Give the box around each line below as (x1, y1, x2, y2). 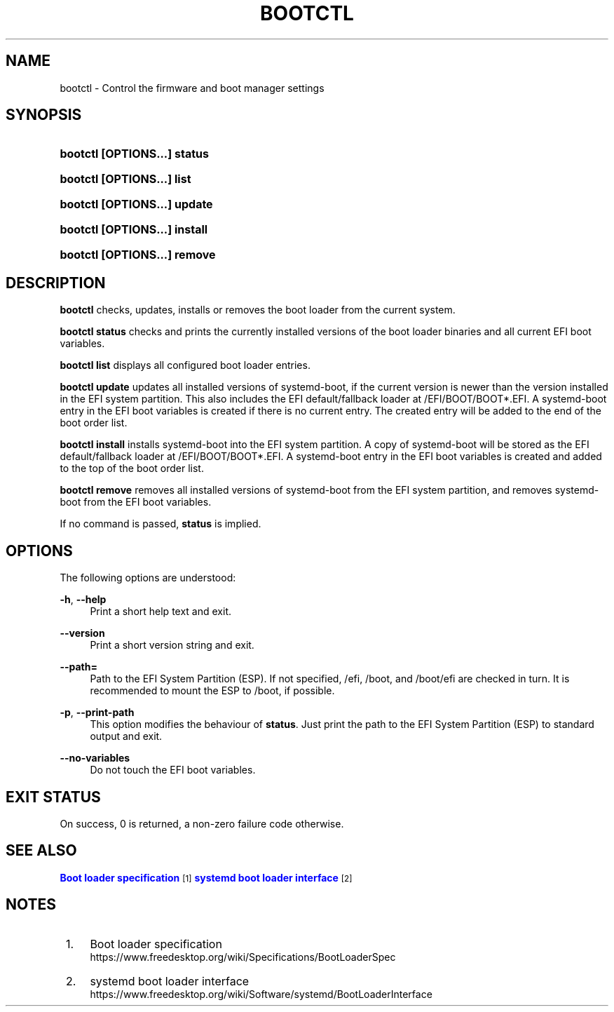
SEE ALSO (6, 842, 77, 860)
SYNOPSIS (6, 106, 82, 124)
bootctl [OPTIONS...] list (60, 172, 191, 187)
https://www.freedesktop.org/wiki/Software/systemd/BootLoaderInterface (90, 987, 432, 1000)
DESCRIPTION (6, 274, 106, 292)
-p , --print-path (60, 706, 135, 719)
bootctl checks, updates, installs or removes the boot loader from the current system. (60, 304, 456, 316)
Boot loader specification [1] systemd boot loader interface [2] (60, 871, 353, 884)
